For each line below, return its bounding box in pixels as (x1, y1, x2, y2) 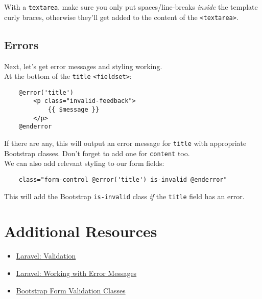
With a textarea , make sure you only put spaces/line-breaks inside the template (4, 2, 258, 12)
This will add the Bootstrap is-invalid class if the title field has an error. (4, 190, 245, 201)
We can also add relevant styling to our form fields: (4, 158, 164, 168)
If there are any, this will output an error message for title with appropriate (4, 138, 247, 148)
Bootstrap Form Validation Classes (16, 285, 126, 295)
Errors (4, 36, 39, 52)
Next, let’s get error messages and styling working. (4, 60, 162, 71)
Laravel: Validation (16, 250, 76, 261)
